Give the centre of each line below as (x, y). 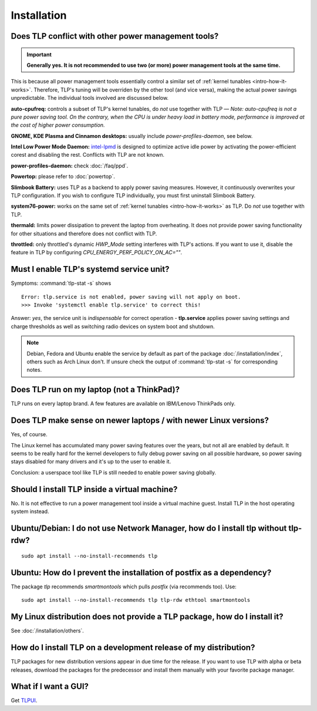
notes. (34, 370)
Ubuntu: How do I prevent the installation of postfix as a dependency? (141, 572)
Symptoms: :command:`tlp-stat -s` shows (61, 283)
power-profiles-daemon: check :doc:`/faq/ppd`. (70, 166)
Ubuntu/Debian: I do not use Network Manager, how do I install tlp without (149, 528)
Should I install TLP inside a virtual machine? (94, 489)
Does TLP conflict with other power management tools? (115, 36)
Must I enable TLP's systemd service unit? (90, 269)
